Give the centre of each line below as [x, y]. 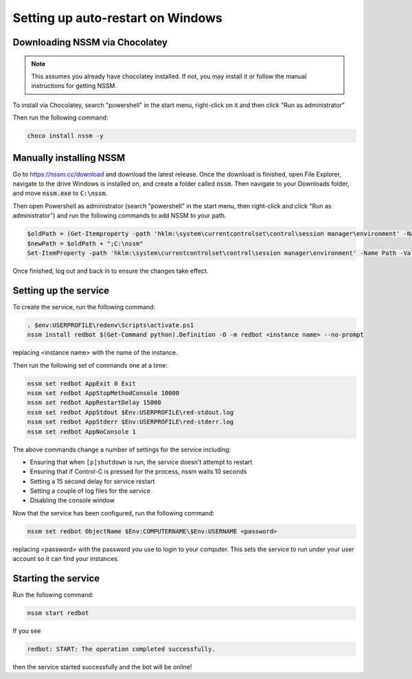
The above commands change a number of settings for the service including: [122, 449]
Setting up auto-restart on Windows [118, 18]
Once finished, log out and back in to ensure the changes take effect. [111, 271]
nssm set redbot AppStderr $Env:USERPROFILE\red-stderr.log [130, 422]
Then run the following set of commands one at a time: [90, 365]
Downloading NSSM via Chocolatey [90, 42]
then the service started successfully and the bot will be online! [102, 667]
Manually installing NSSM [69, 158]
